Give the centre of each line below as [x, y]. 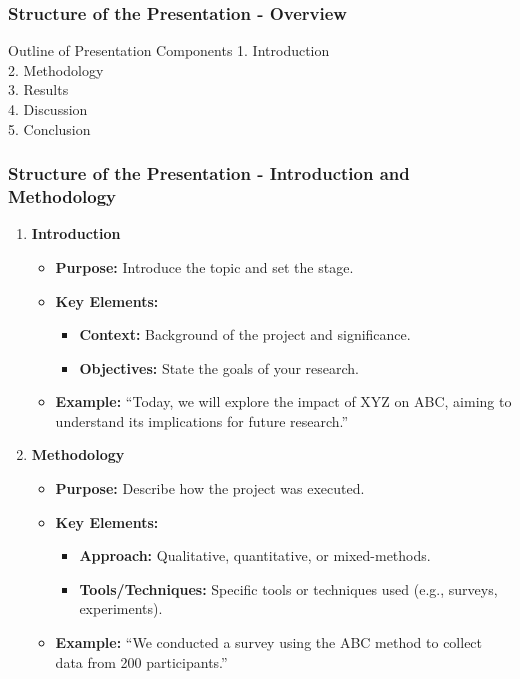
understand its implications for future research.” [202, 420]
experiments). [121, 608]
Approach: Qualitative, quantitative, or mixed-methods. [255, 555]
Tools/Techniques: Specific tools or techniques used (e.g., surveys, [288, 588]
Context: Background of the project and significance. [245, 334]
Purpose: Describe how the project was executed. [210, 488]
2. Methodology [56, 69]
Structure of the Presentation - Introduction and [209, 173]
